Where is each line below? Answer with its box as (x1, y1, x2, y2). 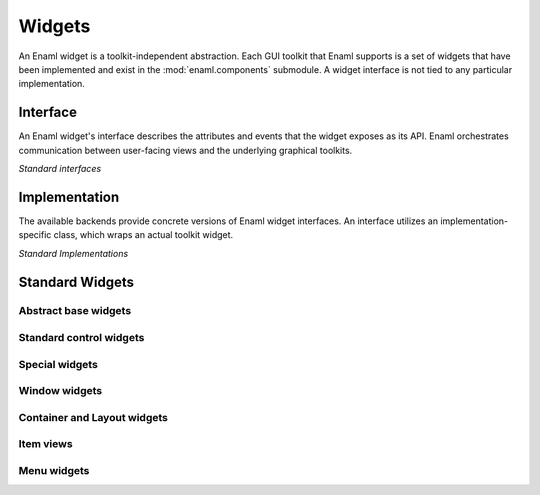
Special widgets (18, 357, 99, 371)
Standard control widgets (18, 331, 145, 345)
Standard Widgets (18, 273, 135, 290)
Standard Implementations (18, 247, 129, 259)
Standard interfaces (18, 163, 102, 175)
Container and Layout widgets (18, 410, 169, 424)
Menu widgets (18, 463, 90, 477)
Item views (18, 437, 74, 451)
